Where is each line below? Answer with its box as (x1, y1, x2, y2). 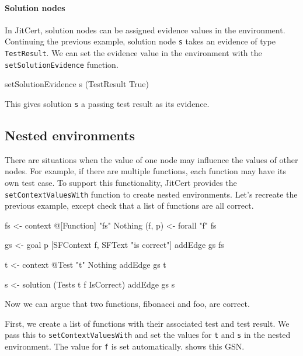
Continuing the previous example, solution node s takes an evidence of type (5, 35, 276, 47)
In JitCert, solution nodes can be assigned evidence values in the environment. (5, 23, 285, 36)
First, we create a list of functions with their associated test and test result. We (5, 317, 290, 329)
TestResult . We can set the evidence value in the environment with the (5, 47, 262, 59)
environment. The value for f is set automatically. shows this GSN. (5, 340, 245, 352)
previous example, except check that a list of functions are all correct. (5, 199, 254, 212)
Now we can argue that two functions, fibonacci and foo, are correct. (5, 298, 250, 310)
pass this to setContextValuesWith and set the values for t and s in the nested (5, 329, 291, 341)
